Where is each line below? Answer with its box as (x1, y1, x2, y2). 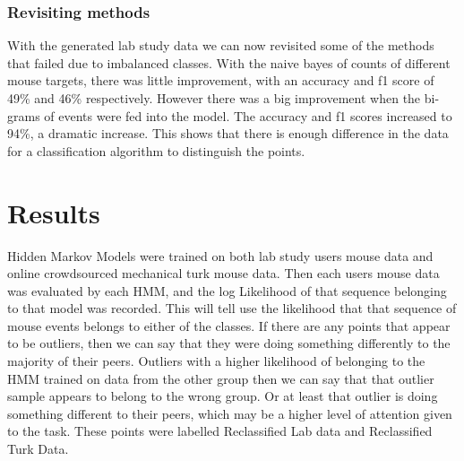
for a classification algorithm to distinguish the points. (7, 141, 305, 160)
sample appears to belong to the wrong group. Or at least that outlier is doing (7, 387, 438, 405)
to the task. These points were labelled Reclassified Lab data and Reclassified (7, 422, 433, 440)
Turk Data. (7, 439, 69, 458)
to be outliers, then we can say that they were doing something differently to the (7, 334, 451, 352)
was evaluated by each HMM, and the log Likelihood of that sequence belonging (7, 281, 447, 300)
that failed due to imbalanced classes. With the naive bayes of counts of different (7, 53, 451, 72)
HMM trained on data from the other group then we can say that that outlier (7, 369, 434, 387)
